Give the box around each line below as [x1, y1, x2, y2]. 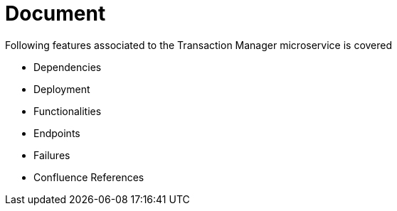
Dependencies [33, 60, 102, 73]
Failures [33, 148, 70, 161]
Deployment [33, 82, 90, 95]
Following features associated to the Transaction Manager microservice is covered [5, 38, 393, 51]
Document [5, 1, 106, 26]
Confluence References [33, 171, 144, 183]
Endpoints [33, 126, 80, 139]
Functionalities [33, 104, 102, 117]
